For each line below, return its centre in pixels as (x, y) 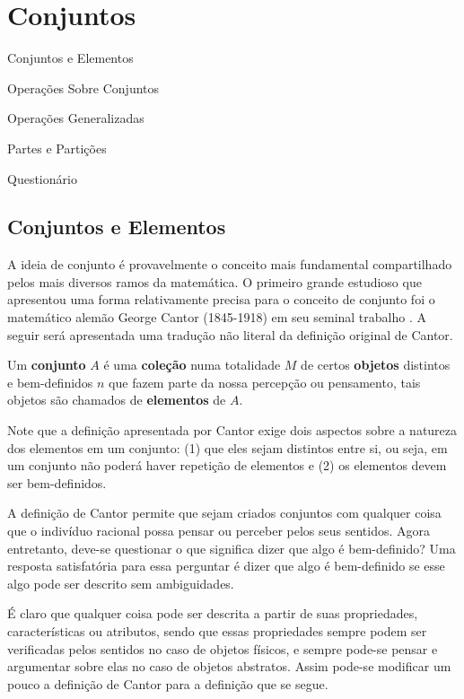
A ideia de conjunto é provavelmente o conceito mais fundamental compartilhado (230, 264)
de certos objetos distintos (376, 365)
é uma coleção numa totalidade (192, 365)
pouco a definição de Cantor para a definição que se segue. (168, 683)
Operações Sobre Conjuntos (83, 87)
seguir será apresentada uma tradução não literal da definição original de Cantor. (230, 334)
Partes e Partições (57, 148)
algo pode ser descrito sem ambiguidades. (121, 583)
